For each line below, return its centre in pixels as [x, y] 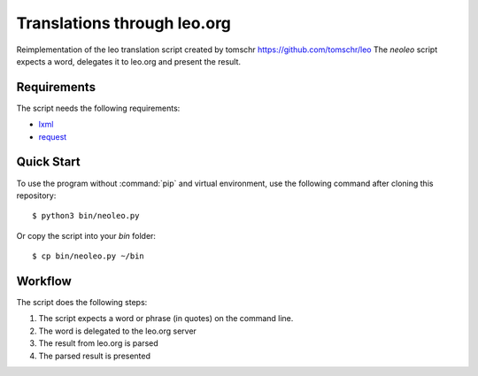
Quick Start [48, 162]
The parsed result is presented [94, 356]
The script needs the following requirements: [98, 108]
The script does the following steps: [82, 302]
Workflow [44, 281]
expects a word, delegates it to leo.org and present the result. [129, 61]
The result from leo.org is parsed [98, 343]
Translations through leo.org [124, 23]
